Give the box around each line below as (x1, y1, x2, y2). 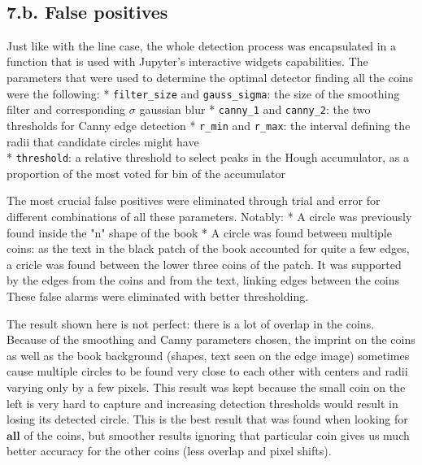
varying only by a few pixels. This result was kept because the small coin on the (7, 378, 406, 395)
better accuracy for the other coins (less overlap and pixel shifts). (7, 442, 332, 459)
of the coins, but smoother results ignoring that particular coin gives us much (24, 426, 410, 443)
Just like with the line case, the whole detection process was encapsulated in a (7, 37, 396, 54)
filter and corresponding (7, 101, 126, 118)
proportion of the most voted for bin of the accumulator (7, 164, 285, 181)
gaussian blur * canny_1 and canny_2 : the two (139, 101, 371, 118)
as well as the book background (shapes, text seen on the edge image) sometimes (7, 346, 410, 363)
